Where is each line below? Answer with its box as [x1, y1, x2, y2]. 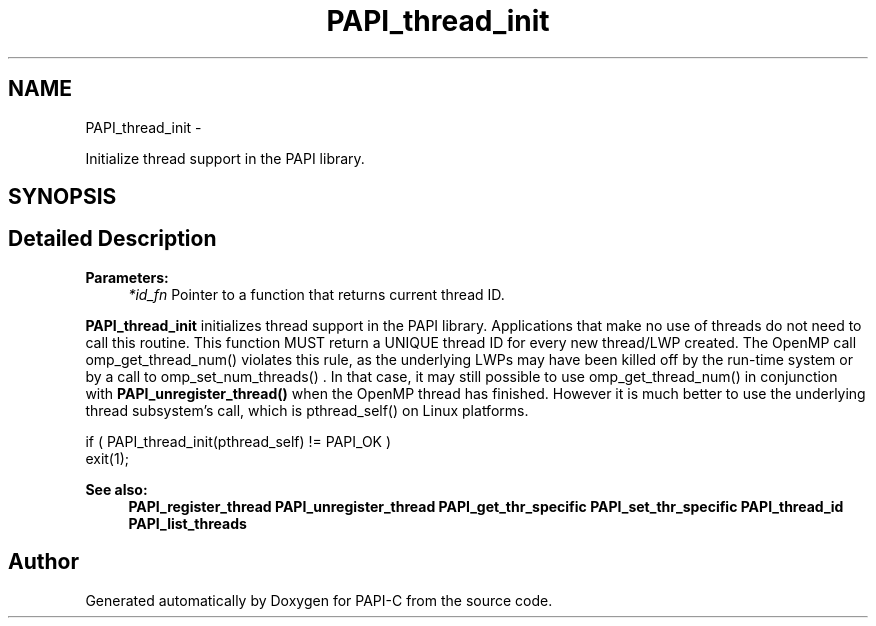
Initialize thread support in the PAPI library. [85, 149, 365, 167]
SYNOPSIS [8, 184, 117, 210]
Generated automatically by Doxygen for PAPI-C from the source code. [85, 591, 553, 609]
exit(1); [85, 449, 129, 467]
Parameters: [85, 268, 169, 286]
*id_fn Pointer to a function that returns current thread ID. [128, 285, 505, 303]
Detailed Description [8, 226, 217, 252]
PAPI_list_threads [128, 514, 247, 532]
